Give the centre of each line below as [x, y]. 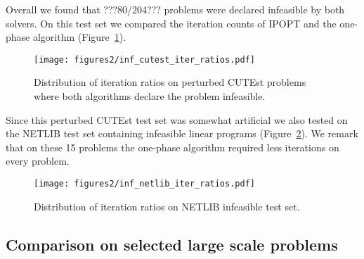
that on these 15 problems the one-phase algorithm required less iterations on [173, 147]
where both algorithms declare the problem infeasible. [150, 96]
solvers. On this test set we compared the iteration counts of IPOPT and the [171, 23]
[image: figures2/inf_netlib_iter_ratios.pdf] [144, 184]
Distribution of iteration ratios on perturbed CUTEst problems [170, 82]
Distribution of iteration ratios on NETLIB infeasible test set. [167, 206]
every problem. [38, 161]
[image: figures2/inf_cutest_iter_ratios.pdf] [144, 59]
